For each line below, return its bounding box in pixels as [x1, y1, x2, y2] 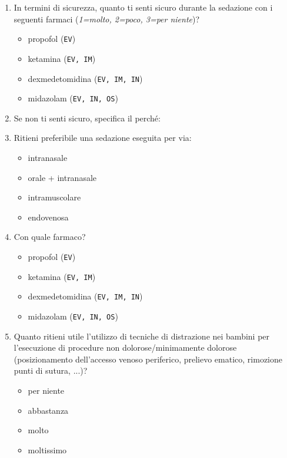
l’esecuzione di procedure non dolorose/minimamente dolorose [14, 341, 237, 354]
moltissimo [28, 443, 67, 456]
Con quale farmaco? [14, 230, 86, 243]
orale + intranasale [28, 171, 97, 183]
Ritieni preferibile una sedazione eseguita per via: [14, 131, 192, 144]
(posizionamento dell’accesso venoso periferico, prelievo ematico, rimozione [14, 352, 282, 365]
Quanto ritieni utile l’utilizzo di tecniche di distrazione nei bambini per [14, 330, 270, 342]
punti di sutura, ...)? [14, 364, 88, 377]
